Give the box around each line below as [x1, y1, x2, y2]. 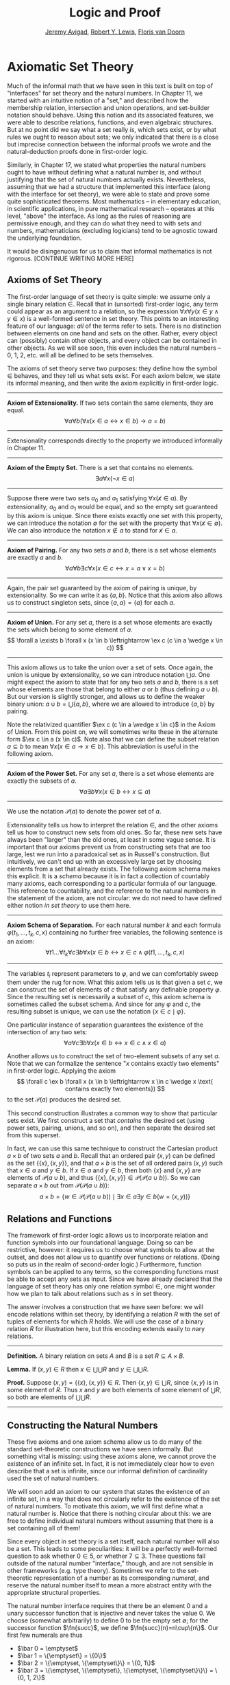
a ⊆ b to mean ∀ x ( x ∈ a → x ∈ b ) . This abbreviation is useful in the [7, 742, 199, 750]
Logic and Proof [69, 5, 161, 21]
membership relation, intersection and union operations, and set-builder [7, 103, 210, 111]
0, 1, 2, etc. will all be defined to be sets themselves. [7, 350, 154, 359]
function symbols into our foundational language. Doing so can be [7, 1238, 194, 1247]
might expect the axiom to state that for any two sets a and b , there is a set [7, 678, 218, 687]
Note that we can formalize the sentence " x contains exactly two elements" [7, 1060, 220, 1068]
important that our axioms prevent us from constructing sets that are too [7, 843, 211, 851]
